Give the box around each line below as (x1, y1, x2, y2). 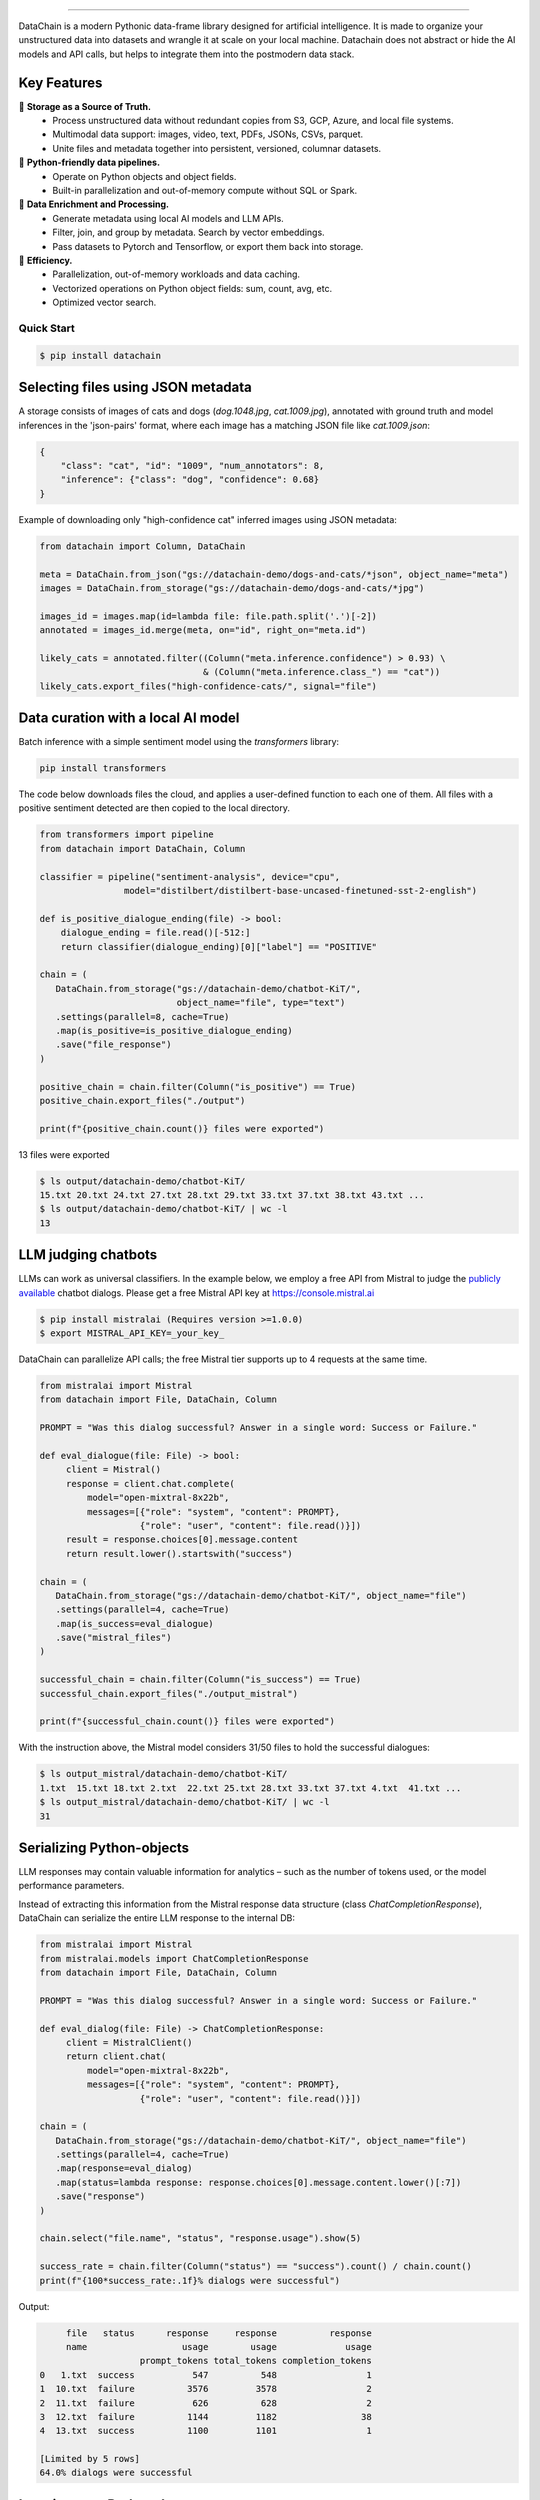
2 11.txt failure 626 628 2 (39, 2397, 372, 2409)
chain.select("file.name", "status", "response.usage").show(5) (39, 2233, 362, 2244)
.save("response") (55, 2191, 146, 2202)
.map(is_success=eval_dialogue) (55, 1618, 214, 1629)
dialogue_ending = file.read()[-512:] (60, 927, 251, 939)
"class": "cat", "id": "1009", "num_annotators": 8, (60, 460, 325, 471)
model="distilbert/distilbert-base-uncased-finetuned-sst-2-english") (123, 885, 478, 897)
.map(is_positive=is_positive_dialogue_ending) (55, 1025, 294, 1036)
